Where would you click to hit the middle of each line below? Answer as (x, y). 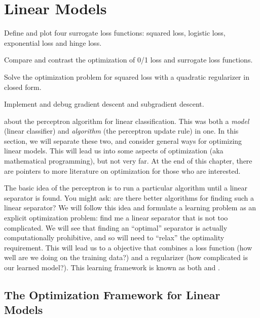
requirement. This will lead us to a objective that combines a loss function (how (128, 247)
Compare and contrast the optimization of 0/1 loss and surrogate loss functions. (128, 60)
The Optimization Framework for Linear (112, 294)
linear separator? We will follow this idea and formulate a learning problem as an (130, 208)
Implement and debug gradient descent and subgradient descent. (104, 104)
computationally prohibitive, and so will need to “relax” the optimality (114, 237)
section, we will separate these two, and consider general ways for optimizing (123, 140)
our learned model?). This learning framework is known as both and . (112, 267)
